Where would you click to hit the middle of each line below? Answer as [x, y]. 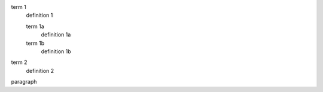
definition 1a [56, 35]
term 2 [19, 62]
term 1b [35, 43]
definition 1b [56, 51]
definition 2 [40, 70]
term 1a [35, 26]
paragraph [24, 82]
